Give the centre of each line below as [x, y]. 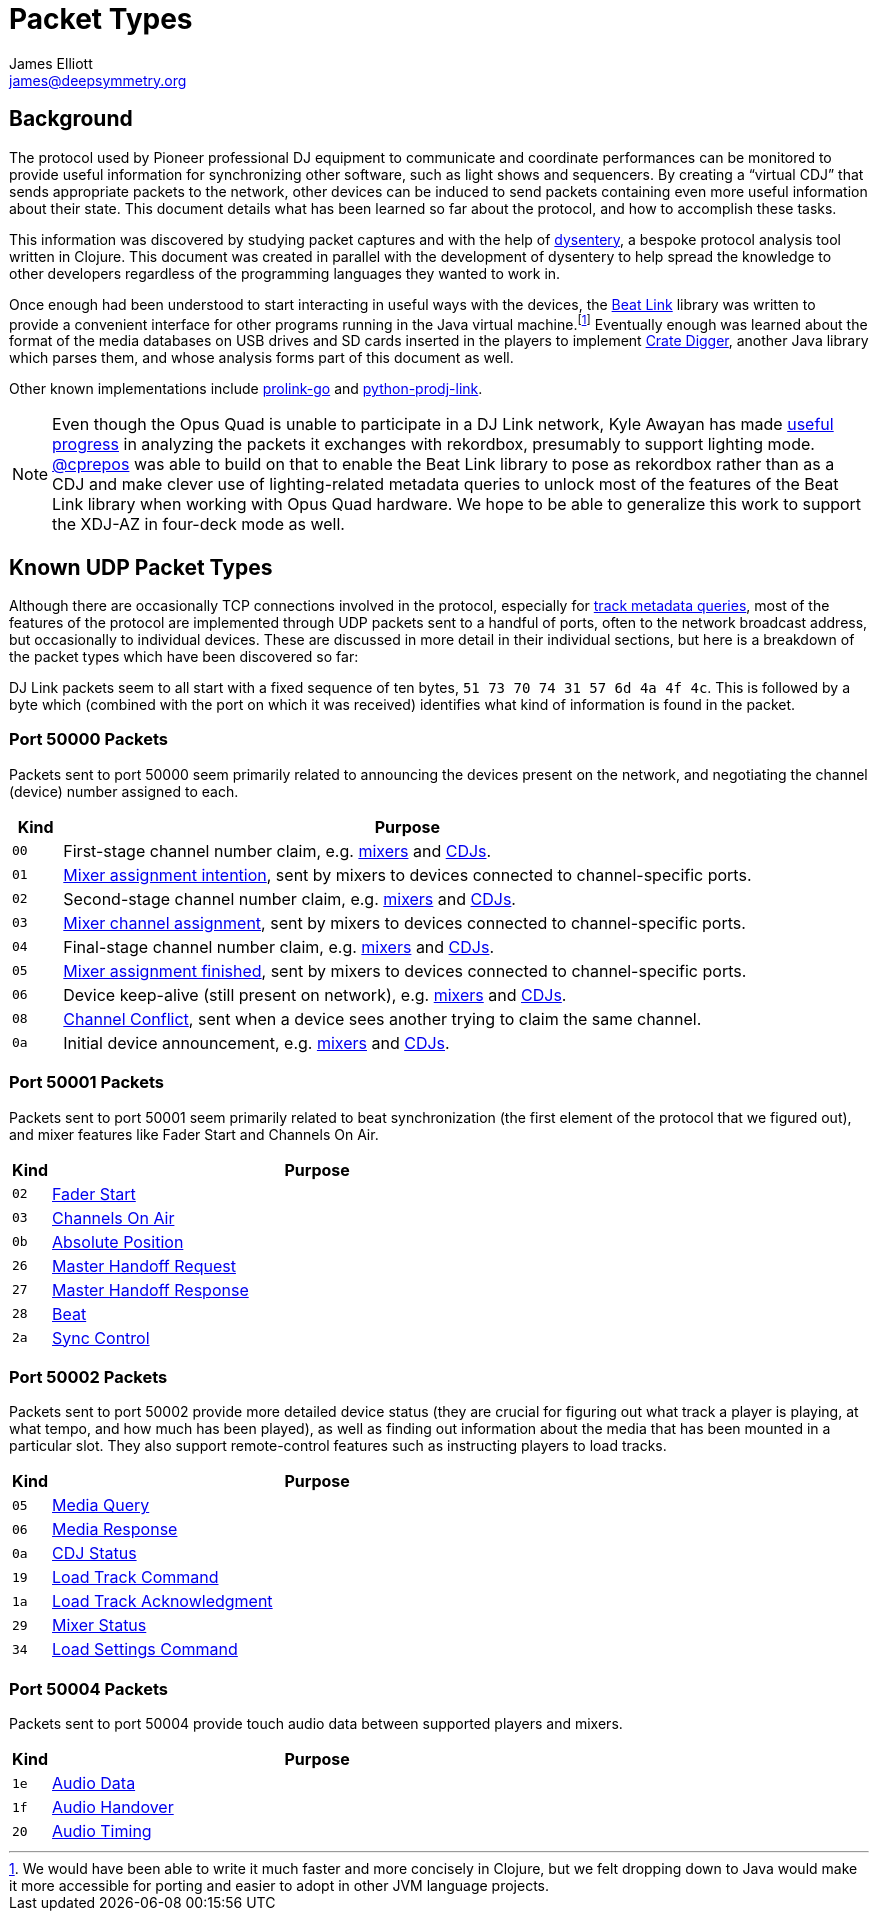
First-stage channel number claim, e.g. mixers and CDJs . [277, 850]
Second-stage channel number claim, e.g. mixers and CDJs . [289, 898]
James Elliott [51, 63]
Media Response [115, 1529]
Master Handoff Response [150, 1289]
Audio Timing [102, 1831]
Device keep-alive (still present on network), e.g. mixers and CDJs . [315, 994]
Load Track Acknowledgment [162, 1601]
